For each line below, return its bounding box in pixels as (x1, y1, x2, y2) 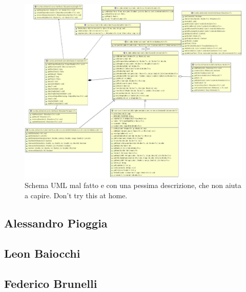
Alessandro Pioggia (4, 215, 108, 231)
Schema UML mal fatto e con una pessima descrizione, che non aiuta (25, 180, 241, 191)
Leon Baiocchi (4, 245, 80, 261)
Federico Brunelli (4, 275, 97, 291)
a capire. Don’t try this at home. (25, 190, 128, 201)
